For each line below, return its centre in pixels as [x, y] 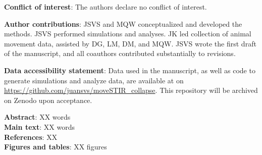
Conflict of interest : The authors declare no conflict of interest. [106, 7]
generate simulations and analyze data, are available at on [94, 80]
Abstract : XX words [37, 117]
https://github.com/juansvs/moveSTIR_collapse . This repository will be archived [131, 90]
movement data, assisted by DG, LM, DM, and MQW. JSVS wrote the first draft [130, 43]
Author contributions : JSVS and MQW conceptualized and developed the [123, 23]
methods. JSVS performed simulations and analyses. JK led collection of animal [128, 34]
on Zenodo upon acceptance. [48, 100]
